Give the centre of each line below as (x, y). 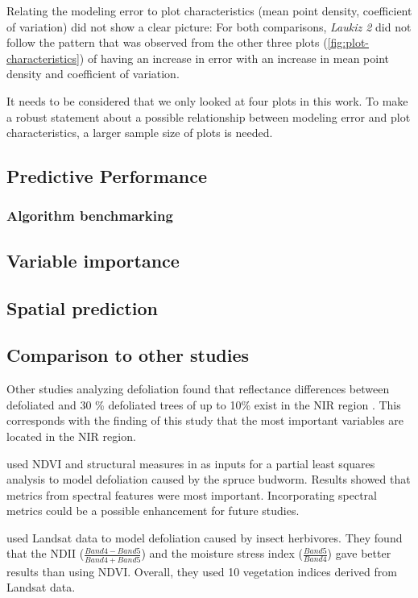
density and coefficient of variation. (93, 74)
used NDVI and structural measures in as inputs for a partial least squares (191, 463)
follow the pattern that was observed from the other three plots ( (167, 42)
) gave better (359, 553)
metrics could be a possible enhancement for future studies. (153, 511)
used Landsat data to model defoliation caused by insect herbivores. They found (205, 537)
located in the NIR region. (71, 436)
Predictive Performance (107, 176)
